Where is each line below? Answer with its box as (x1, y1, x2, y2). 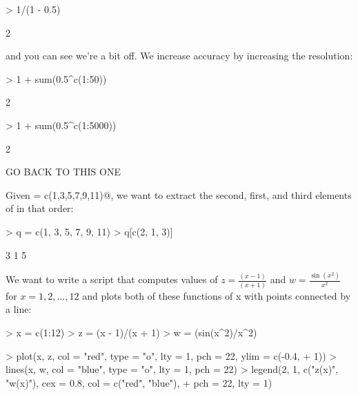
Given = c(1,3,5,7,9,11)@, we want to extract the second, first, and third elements (6, 187, 352, 202)
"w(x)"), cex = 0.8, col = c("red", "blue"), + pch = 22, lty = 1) (6, 375, 272, 389)
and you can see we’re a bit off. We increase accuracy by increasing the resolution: (6, 48, 353, 63)
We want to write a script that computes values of (6, 272, 218, 287)
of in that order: (6, 201, 74, 215)
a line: (6, 302, 32, 316)
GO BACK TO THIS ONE (6, 164, 121, 179)
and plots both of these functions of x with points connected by (82, 288, 351, 302)
